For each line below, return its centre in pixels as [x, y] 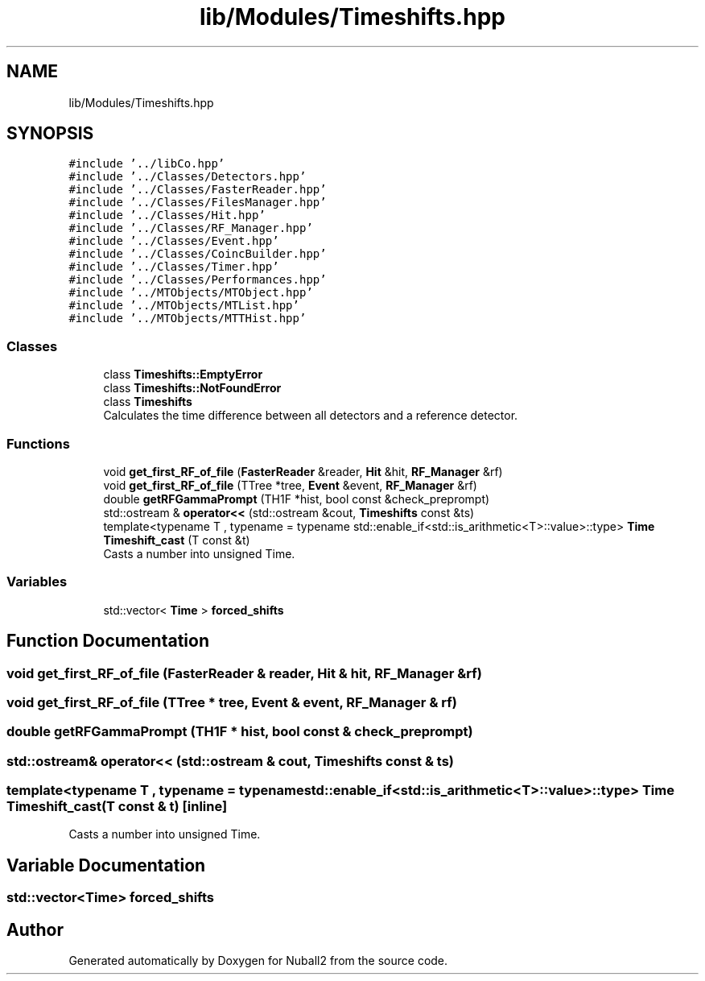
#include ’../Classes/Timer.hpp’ [174, 267]
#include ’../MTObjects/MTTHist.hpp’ [188, 319]
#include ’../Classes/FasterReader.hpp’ [198, 190]
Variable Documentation [106, 865]
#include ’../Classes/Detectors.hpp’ [188, 177]
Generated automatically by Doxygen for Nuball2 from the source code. [258, 961]
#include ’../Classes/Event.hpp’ [174, 241]
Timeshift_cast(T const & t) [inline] [117, 807]
